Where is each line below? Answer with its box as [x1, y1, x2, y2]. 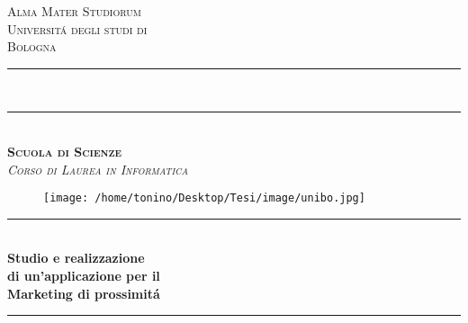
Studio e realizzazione [7, 248, 145, 267]
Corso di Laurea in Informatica [7, 159, 188, 178]
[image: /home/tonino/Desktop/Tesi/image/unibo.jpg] [43, 192, 365, 205]
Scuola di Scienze [7, 141, 122, 160]
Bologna [7, 37, 57, 56]
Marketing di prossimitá [7, 283, 160, 302]
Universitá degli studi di [7, 19, 148, 38]
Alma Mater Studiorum [7, 2, 141, 20]
